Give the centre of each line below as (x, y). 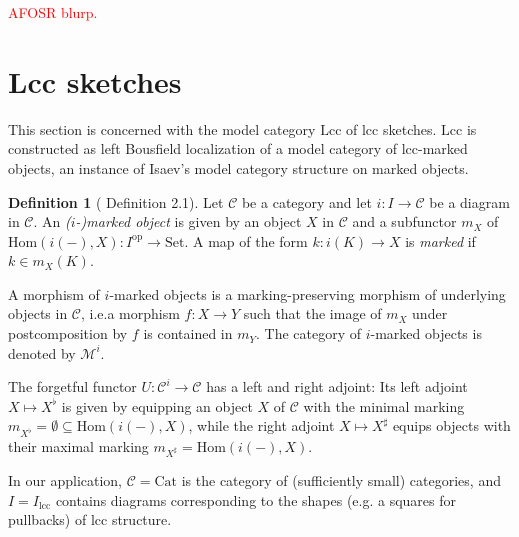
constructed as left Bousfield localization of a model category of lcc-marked (238, 148)
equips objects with (451, 425)
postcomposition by (68, 333)
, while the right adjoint (261, 425)
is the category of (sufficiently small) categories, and (341, 479)
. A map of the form (246, 240)
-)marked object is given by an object (188, 221)
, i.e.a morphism (130, 313)
